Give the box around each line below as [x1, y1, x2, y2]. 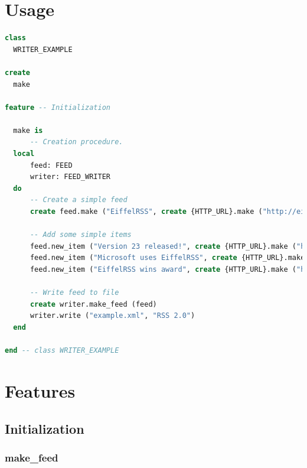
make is [13, 126, 43, 135]
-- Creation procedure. [30, 138, 123, 147]
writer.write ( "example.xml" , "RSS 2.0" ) [30, 311, 195, 320]
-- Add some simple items [30, 230, 132, 239]
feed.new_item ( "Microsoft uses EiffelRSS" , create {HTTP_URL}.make [30, 253, 305, 262]
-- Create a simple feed [30, 196, 128, 204]
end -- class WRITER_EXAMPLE [5, 346, 119, 355]
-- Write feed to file [30, 288, 119, 297]
